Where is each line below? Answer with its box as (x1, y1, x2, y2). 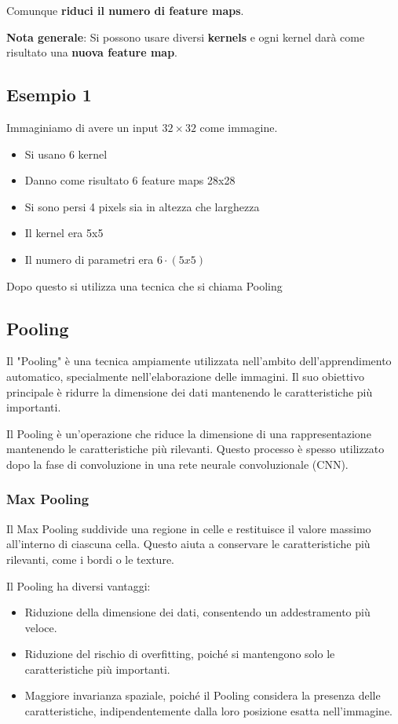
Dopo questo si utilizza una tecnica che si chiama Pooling (6, 277, 283, 294)
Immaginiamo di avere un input (6, 119, 159, 135)
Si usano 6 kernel (24, 145, 108, 162)
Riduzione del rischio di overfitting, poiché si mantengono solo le (24, 645, 335, 662)
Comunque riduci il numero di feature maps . (6, 2, 244, 18)
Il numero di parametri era (24, 250, 154, 267)
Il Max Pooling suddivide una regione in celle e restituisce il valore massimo (6, 520, 371, 536)
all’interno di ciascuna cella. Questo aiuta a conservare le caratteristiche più (6, 536, 371, 552)
